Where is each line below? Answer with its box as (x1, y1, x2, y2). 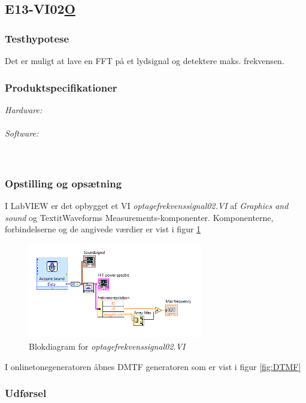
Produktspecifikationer (5, 80, 117, 95)
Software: (5, 127, 39, 139)
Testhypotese (5, 31, 69, 46)
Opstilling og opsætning (5, 175, 122, 190)
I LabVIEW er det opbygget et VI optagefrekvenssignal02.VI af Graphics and (5, 199, 289, 211)
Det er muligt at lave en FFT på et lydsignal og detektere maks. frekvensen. (5, 54, 284, 66)
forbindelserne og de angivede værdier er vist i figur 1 (5, 223, 201, 235)
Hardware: (5, 103, 43, 116)
